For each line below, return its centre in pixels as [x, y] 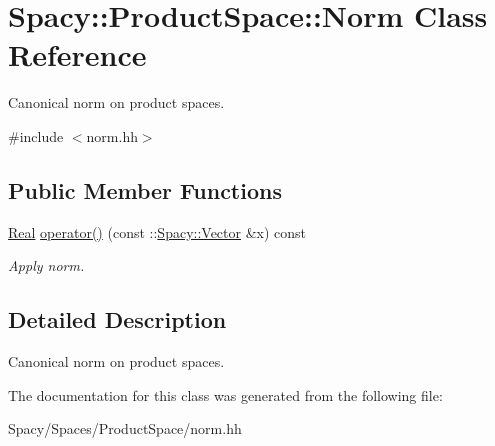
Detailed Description [117, 319]
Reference [77, 54]
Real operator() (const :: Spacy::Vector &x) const [157, 231]
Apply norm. [46, 265]
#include [36, 135]
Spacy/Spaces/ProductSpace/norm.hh [125, 428]
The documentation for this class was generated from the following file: [225, 394]
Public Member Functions [145, 189]
